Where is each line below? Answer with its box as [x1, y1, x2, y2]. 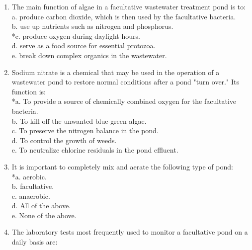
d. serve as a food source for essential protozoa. [11, 40, 156, 51]
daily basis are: [11, 237, 58, 247]
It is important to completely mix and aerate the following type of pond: [11, 161, 233, 171]
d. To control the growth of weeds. [11, 135, 117, 145]
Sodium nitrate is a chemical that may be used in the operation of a [11, 67, 220, 77]
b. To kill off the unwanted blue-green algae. [11, 115, 147, 126]
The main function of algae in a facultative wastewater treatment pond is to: [11, 1, 246, 11]
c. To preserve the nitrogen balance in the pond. [11, 125, 159, 136]
